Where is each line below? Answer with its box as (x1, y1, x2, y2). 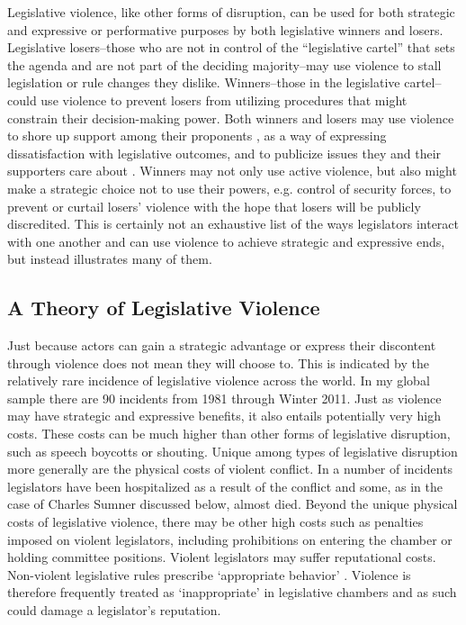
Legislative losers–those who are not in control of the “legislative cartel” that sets (7, 38, 455, 57)
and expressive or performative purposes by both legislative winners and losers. (7, 20, 444, 39)
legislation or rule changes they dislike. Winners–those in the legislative (7, 73, 400, 92)
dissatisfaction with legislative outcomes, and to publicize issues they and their (7, 143, 442, 162)
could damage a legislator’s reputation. (7, 601, 221, 620)
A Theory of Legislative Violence (7, 294, 320, 322)
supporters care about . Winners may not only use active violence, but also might (7, 161, 457, 180)
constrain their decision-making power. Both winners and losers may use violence (7, 108, 454, 127)
